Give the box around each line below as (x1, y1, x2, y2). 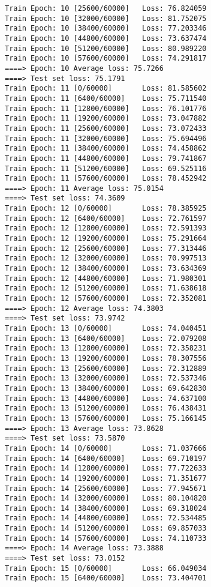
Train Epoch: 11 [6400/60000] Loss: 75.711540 (5, 94, 207, 103)
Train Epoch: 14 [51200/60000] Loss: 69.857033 (5, 524, 207, 533)
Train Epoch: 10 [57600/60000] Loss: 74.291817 (5, 54, 207, 63)
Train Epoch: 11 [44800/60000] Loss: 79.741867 (5, 154, 207, 163)
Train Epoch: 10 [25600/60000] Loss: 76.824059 (5, 4, 207, 13)
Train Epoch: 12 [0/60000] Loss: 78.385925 (5, 204, 207, 213)
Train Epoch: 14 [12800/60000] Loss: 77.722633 (5, 464, 207, 473)
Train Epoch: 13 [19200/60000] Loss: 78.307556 (5, 354, 207, 363)
